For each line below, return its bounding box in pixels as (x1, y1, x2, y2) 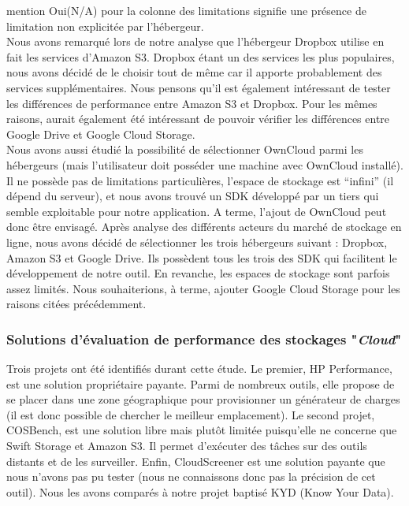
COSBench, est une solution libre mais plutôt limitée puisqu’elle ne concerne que (6, 422, 397, 438)
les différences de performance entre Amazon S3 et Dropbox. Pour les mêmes (6, 95, 377, 111)
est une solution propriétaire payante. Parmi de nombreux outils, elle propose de (6, 375, 395, 392)
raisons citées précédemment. (6, 296, 147, 312)
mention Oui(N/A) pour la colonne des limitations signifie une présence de (6, 2, 366, 18)
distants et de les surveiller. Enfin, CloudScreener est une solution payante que (6, 452, 385, 469)
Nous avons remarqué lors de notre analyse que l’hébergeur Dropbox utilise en (6, 33, 385, 50)
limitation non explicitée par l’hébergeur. (6, 17, 204, 34)
